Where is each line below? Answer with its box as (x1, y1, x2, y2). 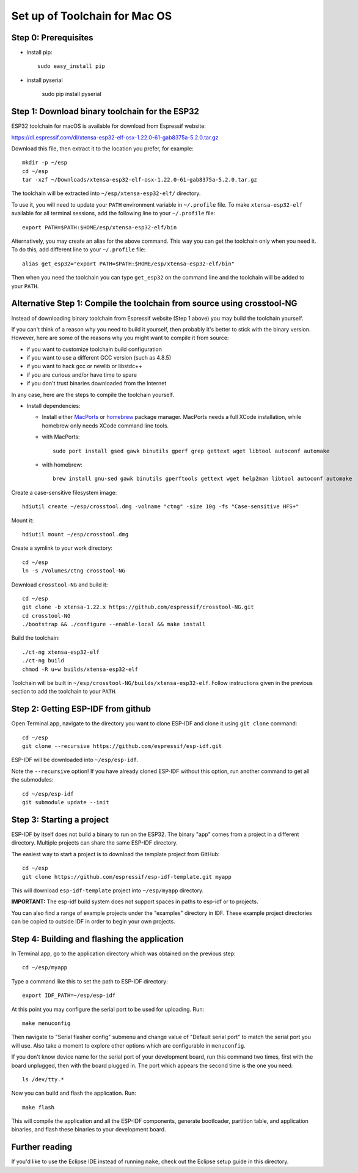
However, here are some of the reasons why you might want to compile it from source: (11, 334, 229, 342)
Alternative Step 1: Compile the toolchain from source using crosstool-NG (11, 298, 298, 309)
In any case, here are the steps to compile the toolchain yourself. (11, 391, 174, 398)
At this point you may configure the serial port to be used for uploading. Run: (11, 1005, 205, 1013)
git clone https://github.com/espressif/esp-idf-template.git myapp (22, 873, 232, 880)
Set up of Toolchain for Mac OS (11, 9, 172, 23)
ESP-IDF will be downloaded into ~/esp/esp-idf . (11, 756, 139, 764)
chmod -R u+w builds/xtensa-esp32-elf (22, 665, 139, 673)
